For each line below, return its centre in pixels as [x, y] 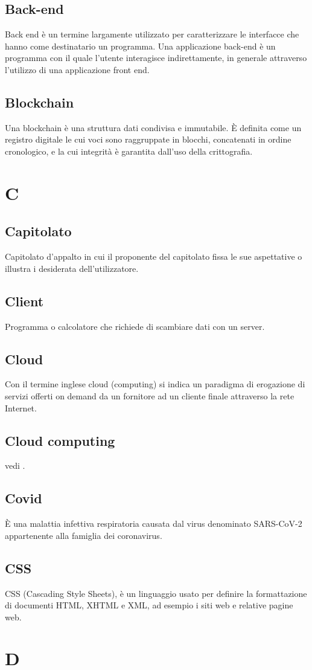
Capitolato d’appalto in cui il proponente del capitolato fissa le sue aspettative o [154, 256]
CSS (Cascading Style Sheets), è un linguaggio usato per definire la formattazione [156, 593]
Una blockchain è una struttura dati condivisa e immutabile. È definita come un [153, 127]
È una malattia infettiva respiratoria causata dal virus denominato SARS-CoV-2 [154, 523]
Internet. [21, 407]
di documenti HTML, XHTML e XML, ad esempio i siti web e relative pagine [149, 605]
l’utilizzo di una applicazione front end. [77, 69]
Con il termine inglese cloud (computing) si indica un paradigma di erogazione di [155, 384]
